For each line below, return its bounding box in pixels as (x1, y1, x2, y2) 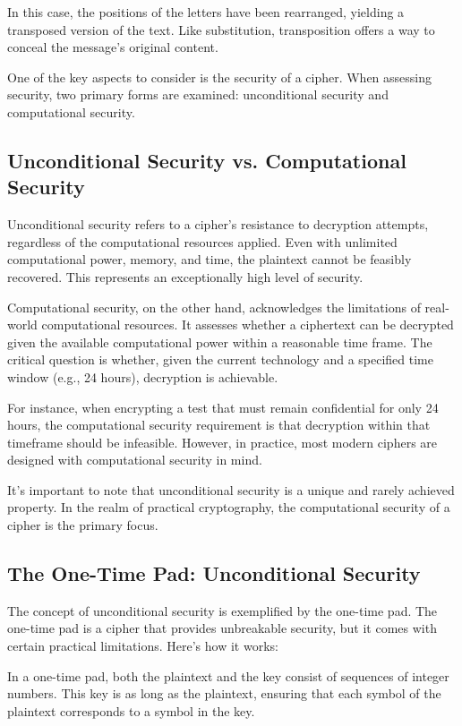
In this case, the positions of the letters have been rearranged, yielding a (7, 3, 405, 21)
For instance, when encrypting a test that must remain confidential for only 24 (7, 397, 439, 416)
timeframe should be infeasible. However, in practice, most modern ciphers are (7, 432, 438, 451)
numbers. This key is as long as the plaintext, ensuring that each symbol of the (7, 684, 441, 703)
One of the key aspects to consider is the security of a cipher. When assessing (7, 67, 432, 86)
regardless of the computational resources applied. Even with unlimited (7, 232, 398, 251)
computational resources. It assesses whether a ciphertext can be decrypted (41, 315, 454, 334)
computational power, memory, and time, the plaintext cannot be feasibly (7, 250, 412, 269)
